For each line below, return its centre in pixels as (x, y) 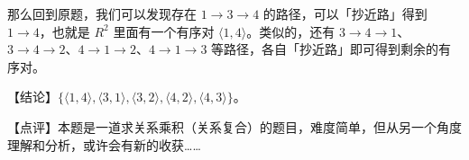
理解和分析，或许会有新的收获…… (104, 144)
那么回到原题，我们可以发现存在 (102, 13)
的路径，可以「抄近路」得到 (345, 13)
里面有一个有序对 (164, 31)
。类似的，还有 (291, 31)
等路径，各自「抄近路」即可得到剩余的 (325, 49)
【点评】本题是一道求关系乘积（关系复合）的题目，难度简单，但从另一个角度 (234, 126)
